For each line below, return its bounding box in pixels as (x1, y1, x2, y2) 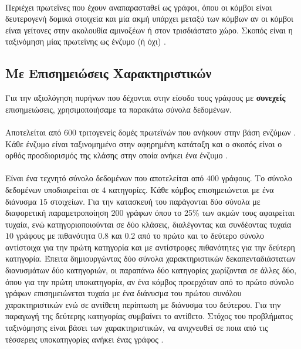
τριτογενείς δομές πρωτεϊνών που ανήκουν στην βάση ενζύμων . (79, 126, 296, 138)
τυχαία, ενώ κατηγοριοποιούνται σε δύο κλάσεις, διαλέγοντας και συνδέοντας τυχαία (5, 218, 292, 230)
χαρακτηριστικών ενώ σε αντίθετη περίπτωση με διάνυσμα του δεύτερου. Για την (5, 298, 281, 310)
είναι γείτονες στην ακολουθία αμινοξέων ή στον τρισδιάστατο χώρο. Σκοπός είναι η (5, 23, 293, 36)
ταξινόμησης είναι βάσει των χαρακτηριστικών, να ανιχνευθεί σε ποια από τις (5, 321, 268, 334)
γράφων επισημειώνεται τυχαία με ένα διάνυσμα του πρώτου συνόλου (5, 287, 242, 299)
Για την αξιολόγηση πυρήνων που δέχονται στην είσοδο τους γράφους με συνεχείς (5, 92, 286, 104)
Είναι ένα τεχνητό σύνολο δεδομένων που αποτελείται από (5, 172, 204, 184)
